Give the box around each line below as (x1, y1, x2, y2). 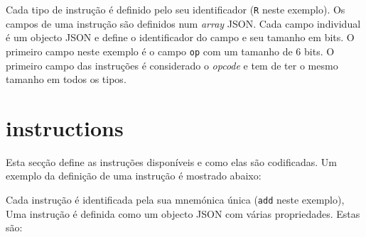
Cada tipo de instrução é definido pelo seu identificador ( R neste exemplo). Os (6, 2, 345, 16)
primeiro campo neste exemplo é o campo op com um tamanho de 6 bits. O (6, 43, 335, 58)
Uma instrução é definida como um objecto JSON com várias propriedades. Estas (6, 206, 360, 221)
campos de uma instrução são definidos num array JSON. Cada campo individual (6, 16, 361, 31)
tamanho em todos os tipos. (6, 72, 127, 87)
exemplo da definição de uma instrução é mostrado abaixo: (6, 168, 262, 183)
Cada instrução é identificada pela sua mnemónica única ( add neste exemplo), (6, 192, 345, 206)
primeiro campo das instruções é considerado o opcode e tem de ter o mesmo (6, 57, 338, 72)
